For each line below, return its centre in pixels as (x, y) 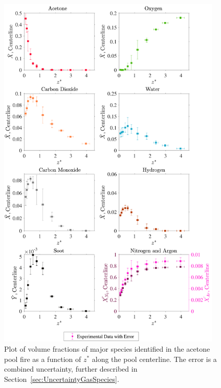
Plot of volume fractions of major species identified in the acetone (107, 348)
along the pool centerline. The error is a (154, 359)
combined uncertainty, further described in (71, 369)
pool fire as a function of (43, 359)
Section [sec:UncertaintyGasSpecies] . (62, 379)
